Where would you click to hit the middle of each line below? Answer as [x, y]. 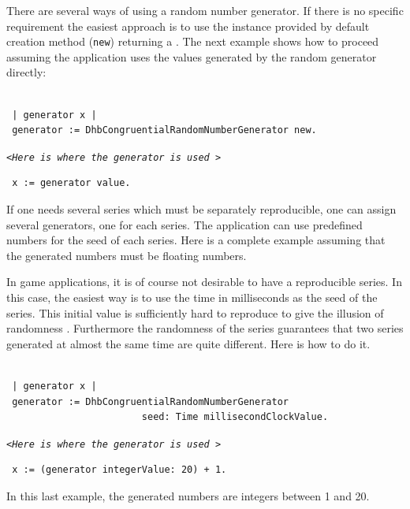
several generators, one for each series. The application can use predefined [184, 224]
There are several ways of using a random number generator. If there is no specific [205, 10]
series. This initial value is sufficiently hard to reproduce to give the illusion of [195, 312]
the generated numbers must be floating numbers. [127, 255]
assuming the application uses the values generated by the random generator [192, 56]
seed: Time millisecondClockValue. [235, 417]
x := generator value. [71, 183]
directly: [26, 72]
